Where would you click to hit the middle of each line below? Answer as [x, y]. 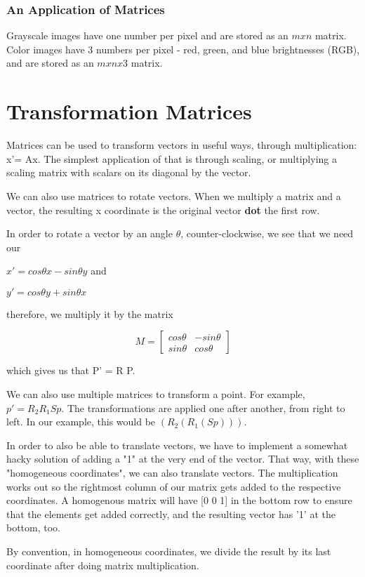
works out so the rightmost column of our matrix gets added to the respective [174, 486]
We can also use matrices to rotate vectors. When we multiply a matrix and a [174, 195]
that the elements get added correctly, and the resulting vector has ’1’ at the [171, 513]
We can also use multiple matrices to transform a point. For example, [156, 394]
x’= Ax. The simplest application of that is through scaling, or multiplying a [172, 158]
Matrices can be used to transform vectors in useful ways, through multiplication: [182, 145]
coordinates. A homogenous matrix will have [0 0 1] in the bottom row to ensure [179, 500]
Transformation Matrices [129, 111]
